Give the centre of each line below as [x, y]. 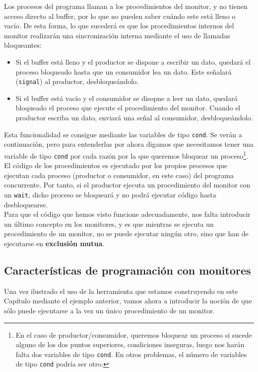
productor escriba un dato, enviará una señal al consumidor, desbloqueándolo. [134, 117]
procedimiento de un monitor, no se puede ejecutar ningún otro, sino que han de [126, 233]
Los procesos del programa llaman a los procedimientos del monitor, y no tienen [126, 6]
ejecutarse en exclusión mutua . [54, 243]
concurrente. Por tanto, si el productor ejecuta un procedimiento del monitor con [127, 185]
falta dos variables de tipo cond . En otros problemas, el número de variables [131, 354]
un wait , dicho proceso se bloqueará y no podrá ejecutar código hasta [110, 194]
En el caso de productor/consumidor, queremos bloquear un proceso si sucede [134, 334]
